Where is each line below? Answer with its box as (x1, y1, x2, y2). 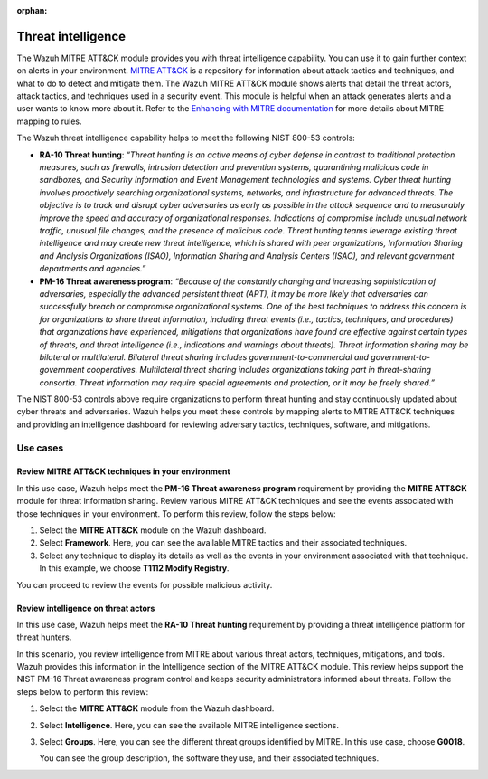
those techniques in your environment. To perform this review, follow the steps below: (16, 508, 336, 519)
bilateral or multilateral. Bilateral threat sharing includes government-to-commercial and (39, 351, 370, 362)
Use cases (16, 442, 64, 454)
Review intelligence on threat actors (16, 603, 155, 613)
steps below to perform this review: (16, 686, 149, 697)
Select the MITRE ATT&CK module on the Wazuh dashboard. (39, 525, 267, 536)
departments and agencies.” (39, 263, 146, 274)
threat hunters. (16, 632, 72, 642)
